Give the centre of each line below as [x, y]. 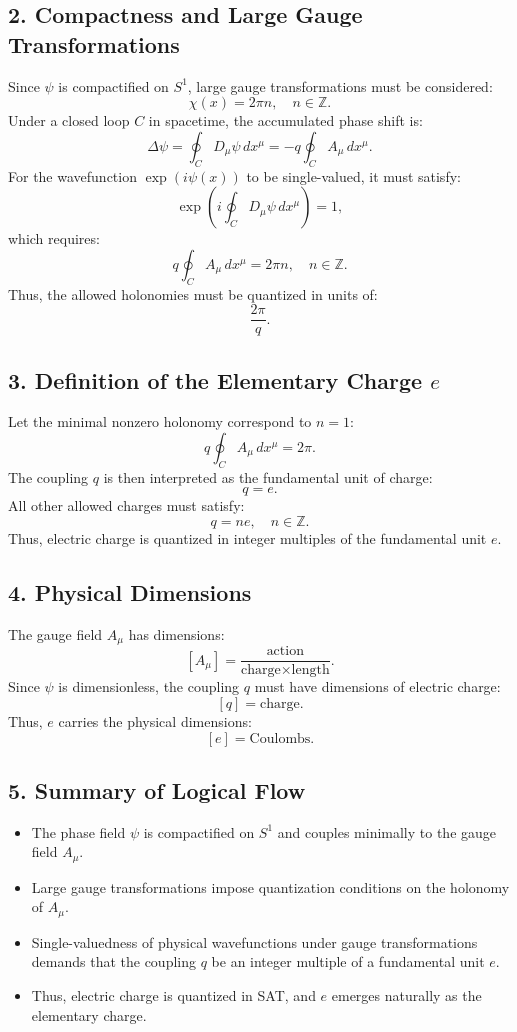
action [285, 651]
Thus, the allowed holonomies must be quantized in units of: [193, 293]
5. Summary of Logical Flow [157, 789]
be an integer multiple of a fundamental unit [348, 961]
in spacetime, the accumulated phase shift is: [285, 120]
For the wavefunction [72, 175]
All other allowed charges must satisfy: [126, 505]
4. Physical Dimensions [130, 591]
